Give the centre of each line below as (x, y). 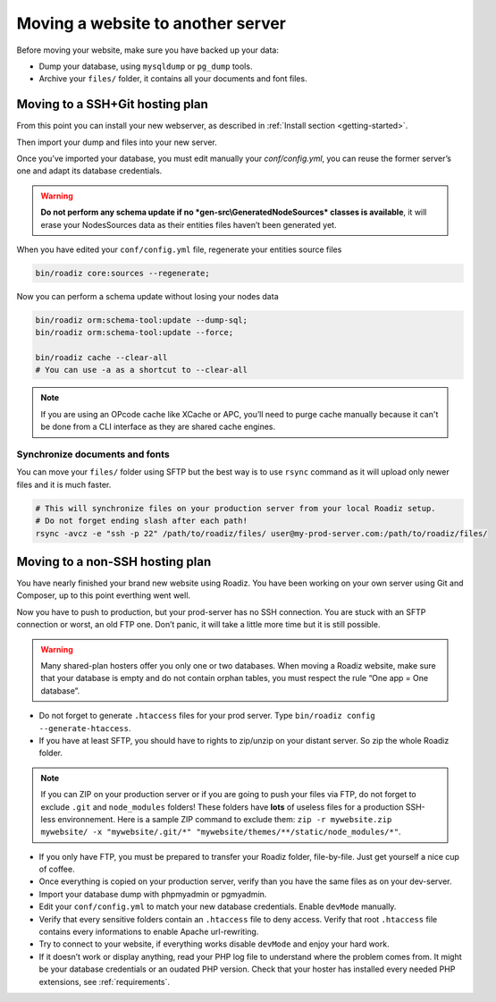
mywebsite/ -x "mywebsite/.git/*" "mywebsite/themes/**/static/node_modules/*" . (221, 832)
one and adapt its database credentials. (89, 171)
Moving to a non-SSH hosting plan (114, 562)
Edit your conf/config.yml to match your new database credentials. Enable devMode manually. (218, 906)
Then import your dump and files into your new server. (117, 142)
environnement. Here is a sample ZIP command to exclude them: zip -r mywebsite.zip (225, 819)
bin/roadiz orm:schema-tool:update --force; (135, 333)
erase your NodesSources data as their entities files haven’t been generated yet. (189, 224)
